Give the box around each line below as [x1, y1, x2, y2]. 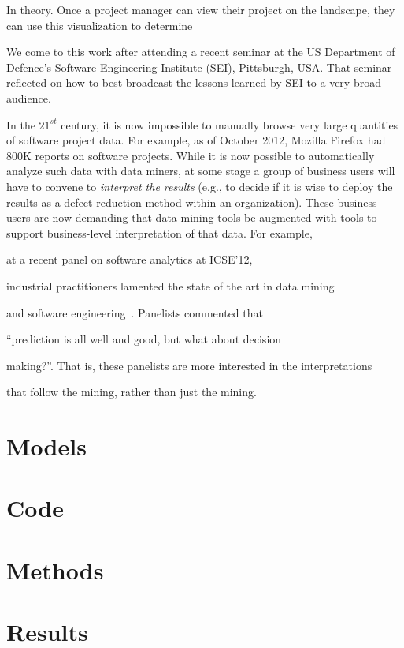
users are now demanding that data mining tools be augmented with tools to [6, 209, 377, 226]
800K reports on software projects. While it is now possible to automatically [6, 147, 375, 163]
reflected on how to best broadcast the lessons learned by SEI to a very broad [6, 74, 381, 91]
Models [6, 430, 87, 463]
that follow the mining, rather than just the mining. [6, 384, 257, 400]
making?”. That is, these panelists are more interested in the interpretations [6, 357, 372, 373]
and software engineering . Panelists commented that [6, 304, 263, 320]
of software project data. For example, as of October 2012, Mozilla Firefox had [6, 132, 386, 148]
